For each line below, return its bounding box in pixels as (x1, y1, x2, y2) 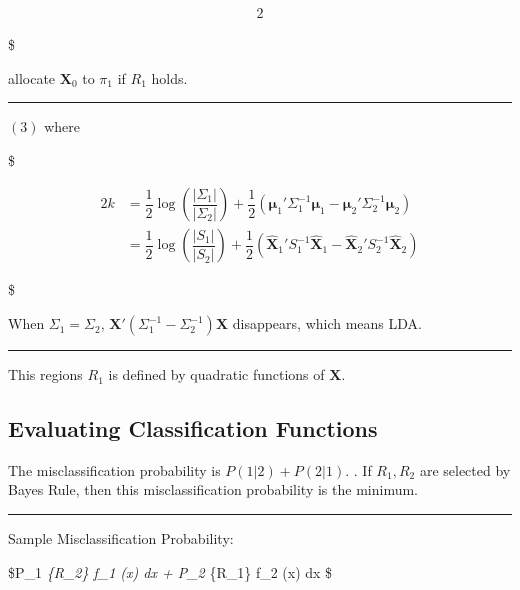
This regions (8, 364, 83, 385)
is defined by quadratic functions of (108, 364, 325, 385)
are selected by (419, 459, 511, 480)
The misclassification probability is (8, 459, 221, 480)
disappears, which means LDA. (232, 313, 422, 334)
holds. (151, 67, 188, 88)
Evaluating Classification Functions (8, 413, 378, 444)
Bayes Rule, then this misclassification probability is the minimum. (8, 479, 418, 500)
